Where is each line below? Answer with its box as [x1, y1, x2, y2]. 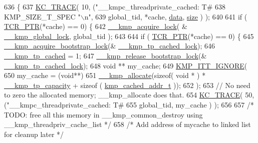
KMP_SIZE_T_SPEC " [4, 11, 81, 21]
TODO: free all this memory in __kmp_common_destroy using [4, 109, 203, 119]
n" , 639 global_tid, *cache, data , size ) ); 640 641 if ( [84, 11, 247, 21]
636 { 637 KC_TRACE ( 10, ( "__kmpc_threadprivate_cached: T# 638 [4, 1, 226, 11]
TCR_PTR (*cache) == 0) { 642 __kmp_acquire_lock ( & [4, 21, 187, 31]
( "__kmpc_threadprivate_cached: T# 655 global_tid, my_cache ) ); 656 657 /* [4, 99, 254, 109]
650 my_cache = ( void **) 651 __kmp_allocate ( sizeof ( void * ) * [4, 70, 206, 80]
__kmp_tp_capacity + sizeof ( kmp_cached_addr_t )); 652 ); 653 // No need [4, 79, 250, 90]
